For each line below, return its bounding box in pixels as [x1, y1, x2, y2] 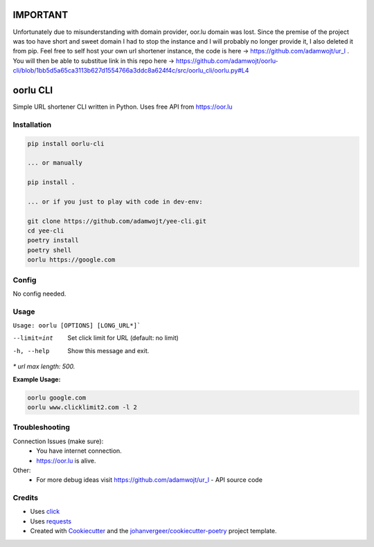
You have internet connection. [36, 447, 123, 455]
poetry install [27, 236, 79, 244]
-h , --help [12, 347, 50, 355]
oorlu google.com [27, 393, 87, 402]
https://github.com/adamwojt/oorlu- [175, 56, 278, 65]
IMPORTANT [12, 9, 69, 21]
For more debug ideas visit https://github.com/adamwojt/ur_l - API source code [36, 476, 263, 484]
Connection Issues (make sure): [12, 437, 104, 445]
